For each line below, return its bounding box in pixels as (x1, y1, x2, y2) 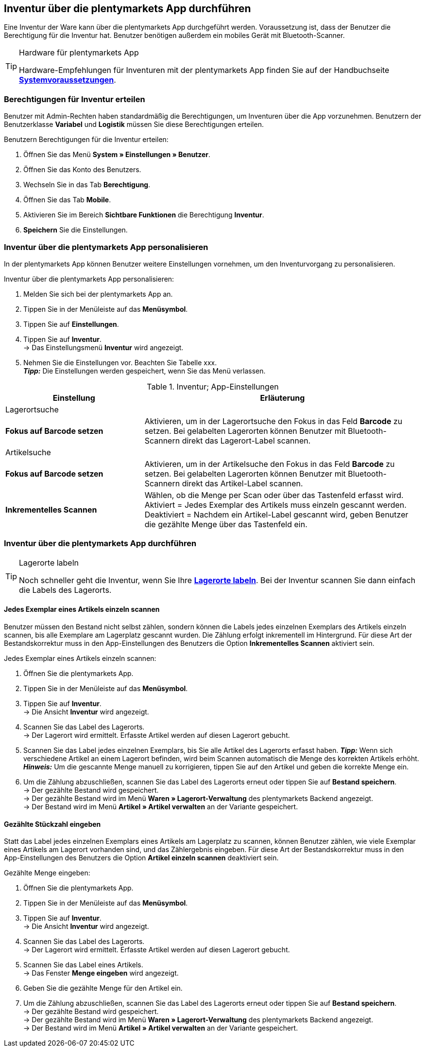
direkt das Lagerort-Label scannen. (182, 435, 311, 445)
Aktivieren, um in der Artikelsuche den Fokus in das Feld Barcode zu (144, 459, 395, 469)
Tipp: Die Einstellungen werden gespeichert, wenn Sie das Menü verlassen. (23, 366, 266, 375)
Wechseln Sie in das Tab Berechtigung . (23, 180, 151, 189)
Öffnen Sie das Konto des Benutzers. (23, 165, 141, 174)
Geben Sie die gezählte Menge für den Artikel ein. (23, 984, 183, 993)
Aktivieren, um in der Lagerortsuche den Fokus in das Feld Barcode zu (144, 416, 403, 426)
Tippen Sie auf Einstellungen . (23, 320, 119, 328)
